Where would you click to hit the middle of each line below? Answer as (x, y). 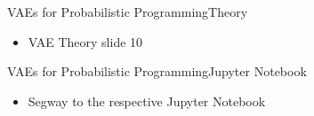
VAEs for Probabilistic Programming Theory (128, 12)
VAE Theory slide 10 (85, 41)
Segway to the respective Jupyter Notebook (147, 101)
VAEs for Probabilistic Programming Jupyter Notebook (157, 71)
